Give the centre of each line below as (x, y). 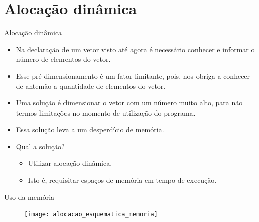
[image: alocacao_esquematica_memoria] (91, 215)
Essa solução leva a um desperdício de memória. (90, 129)
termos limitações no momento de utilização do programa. (106, 112)
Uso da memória (29, 197)
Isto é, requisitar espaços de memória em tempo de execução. (122, 180)
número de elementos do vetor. (63, 59)
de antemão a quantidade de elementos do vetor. (91, 86)
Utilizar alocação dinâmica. (70, 163)
